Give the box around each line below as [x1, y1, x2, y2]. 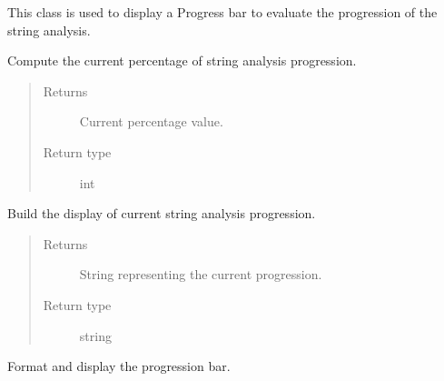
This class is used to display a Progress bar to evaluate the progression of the [7, 3, 438, 21]
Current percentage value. [79, 112, 223, 131]
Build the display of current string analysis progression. [7, 204, 316, 223]
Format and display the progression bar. [7, 356, 231, 376]
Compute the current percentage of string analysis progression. [7, 51, 357, 70]
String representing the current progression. [79, 265, 322, 284]
